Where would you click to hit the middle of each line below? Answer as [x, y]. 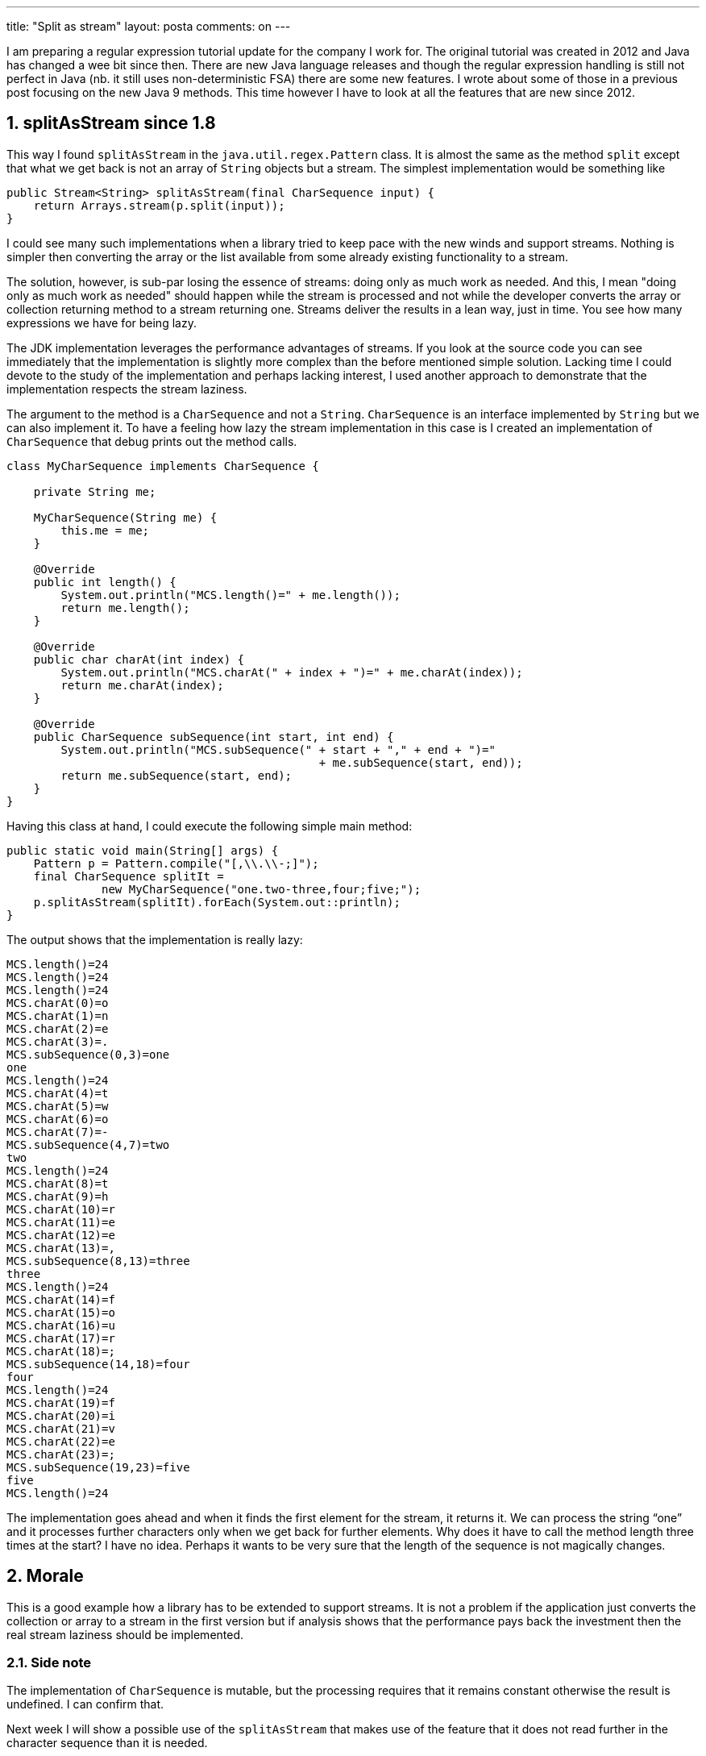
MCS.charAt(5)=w [58, 1106]
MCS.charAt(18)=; [61, 1351]
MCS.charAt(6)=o [58, 1119]
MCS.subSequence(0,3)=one [88, 1054]
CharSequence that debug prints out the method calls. [152, 441]
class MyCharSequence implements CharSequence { [163, 466]
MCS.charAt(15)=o [61, 1312]
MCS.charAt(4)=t [58, 1093]
